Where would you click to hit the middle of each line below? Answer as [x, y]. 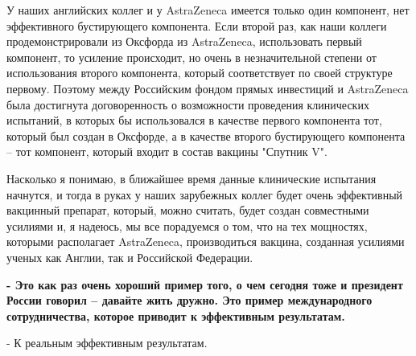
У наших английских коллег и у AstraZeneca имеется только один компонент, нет [208, 10]
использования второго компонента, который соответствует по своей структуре [200, 73]
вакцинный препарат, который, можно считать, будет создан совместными [188, 210]
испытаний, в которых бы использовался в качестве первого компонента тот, [194, 120]
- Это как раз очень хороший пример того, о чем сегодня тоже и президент [205, 284]
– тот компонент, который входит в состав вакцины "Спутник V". [167, 151]
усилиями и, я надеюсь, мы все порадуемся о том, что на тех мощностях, [187, 225]
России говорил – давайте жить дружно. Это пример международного [189, 300]
